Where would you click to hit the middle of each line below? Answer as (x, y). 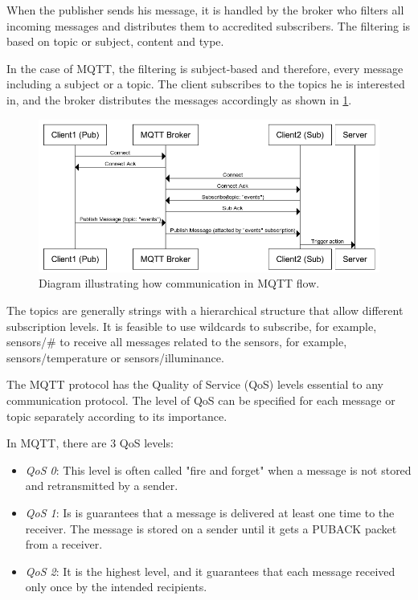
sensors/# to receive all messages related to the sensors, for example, (177, 342)
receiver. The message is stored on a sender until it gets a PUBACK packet (211, 528)
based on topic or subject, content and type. (115, 41)
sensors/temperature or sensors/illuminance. (115, 357)
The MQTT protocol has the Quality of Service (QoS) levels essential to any (195, 384)
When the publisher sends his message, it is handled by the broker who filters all (205, 10)
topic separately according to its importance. (117, 416)
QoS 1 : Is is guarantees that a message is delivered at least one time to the (210, 512)
